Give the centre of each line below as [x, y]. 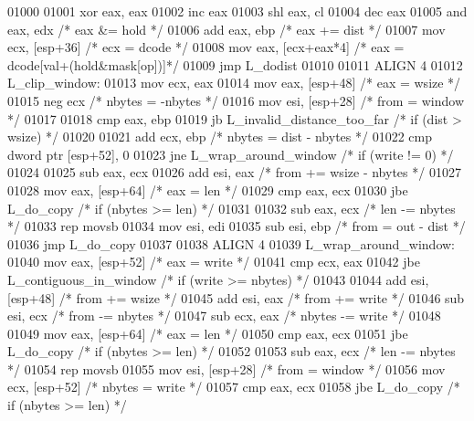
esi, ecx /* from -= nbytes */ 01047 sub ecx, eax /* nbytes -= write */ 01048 [224, 316]
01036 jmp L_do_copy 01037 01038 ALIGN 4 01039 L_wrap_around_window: [231, 243]
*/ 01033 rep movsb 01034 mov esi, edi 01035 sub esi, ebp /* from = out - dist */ [237, 226]
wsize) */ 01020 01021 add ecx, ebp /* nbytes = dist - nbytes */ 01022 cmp [220, 137]
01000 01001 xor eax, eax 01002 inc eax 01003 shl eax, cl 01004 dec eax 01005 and [237, 11]
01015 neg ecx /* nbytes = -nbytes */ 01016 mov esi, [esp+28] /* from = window [236, 100]
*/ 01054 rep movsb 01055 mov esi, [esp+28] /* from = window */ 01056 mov [226, 368]
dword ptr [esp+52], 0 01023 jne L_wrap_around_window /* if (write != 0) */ [231, 154]
